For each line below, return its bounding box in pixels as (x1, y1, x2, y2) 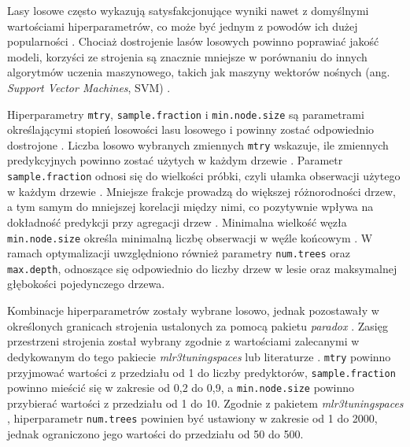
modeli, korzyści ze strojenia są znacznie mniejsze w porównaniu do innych (7, 48, 368, 65)
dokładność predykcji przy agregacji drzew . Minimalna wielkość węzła (7, 213, 347, 230)
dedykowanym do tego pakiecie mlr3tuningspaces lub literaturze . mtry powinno (7, 348, 391, 364)
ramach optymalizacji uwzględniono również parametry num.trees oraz (7, 245, 351, 261)
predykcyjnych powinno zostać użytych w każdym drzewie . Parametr (7, 152, 343, 168)
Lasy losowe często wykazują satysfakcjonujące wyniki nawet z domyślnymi (7, 2, 369, 18)
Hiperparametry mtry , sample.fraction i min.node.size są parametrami (7, 105, 364, 122)
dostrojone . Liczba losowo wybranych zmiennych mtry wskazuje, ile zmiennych (7, 136, 389, 153)
